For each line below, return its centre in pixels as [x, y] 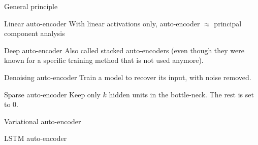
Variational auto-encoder [43, 121]
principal [228, 23]
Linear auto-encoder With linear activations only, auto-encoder [102, 23]
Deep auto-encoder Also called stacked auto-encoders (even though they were [124, 50]
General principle [31, 6]
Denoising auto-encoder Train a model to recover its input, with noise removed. [128, 77]
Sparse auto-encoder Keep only [52, 94]
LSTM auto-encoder [36, 138]
